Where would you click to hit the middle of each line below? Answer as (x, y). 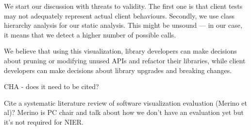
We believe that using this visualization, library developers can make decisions (120, 51)
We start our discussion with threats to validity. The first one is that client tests (123, 6)
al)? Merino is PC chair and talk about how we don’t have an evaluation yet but (124, 112)
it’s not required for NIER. (44, 121)
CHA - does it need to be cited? (51, 86)
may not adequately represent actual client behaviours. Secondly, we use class (119, 15)
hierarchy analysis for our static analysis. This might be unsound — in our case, (123, 25)
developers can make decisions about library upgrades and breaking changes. (118, 70)
